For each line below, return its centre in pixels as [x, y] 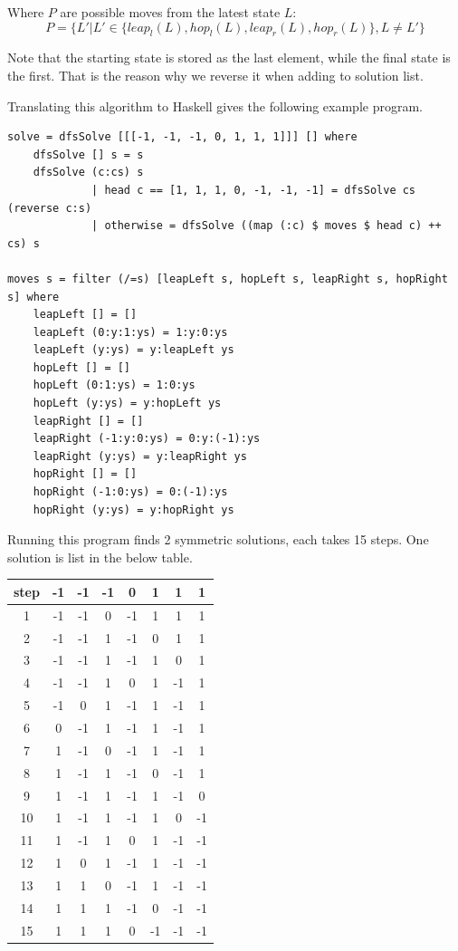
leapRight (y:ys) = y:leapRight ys [140, 456]
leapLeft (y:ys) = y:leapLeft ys [134, 350]
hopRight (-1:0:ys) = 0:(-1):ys [130, 492]
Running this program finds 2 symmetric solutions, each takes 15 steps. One [218, 539]
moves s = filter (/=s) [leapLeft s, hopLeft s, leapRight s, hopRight [228, 279]
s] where [33, 297]
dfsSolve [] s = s [88, 154]
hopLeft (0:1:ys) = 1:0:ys [114, 385]
